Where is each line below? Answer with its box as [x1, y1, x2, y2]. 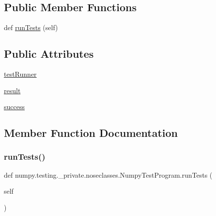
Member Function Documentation [4, 125, 178, 140]
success [4, 101, 25, 112]
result [4, 85, 21, 95]
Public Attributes [4, 46, 94, 61]
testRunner [4, 69, 37, 79]
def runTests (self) [4, 22, 58, 33]
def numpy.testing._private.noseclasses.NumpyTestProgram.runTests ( [4, 169, 213, 180]
